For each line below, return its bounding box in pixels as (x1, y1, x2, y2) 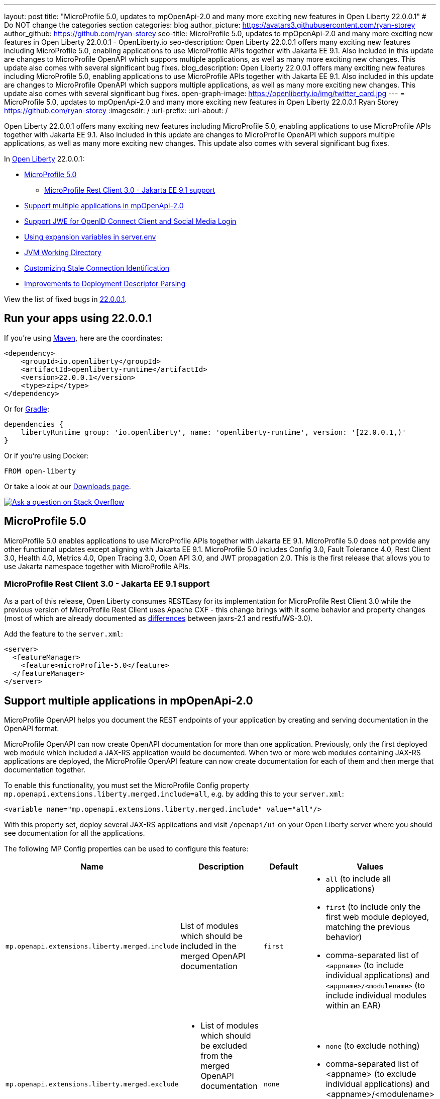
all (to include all (325, 874, 391, 884)
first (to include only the (325, 902, 421, 912)
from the (200, 1051, 233, 1061)
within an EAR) (325, 1000, 381, 1011)
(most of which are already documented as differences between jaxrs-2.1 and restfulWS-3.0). (4, 614, 313, 623)
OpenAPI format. (4, 724, 59, 733)
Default (269, 861, 298, 872)
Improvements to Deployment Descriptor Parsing (24, 279, 185, 288)
